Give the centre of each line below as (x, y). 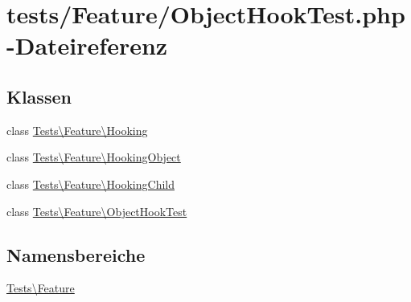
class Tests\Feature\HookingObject (94, 157)
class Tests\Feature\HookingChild (91, 184)
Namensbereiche (76, 254)
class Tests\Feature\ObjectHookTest (97, 211)
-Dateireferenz (87, 45)
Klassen (39, 96)
